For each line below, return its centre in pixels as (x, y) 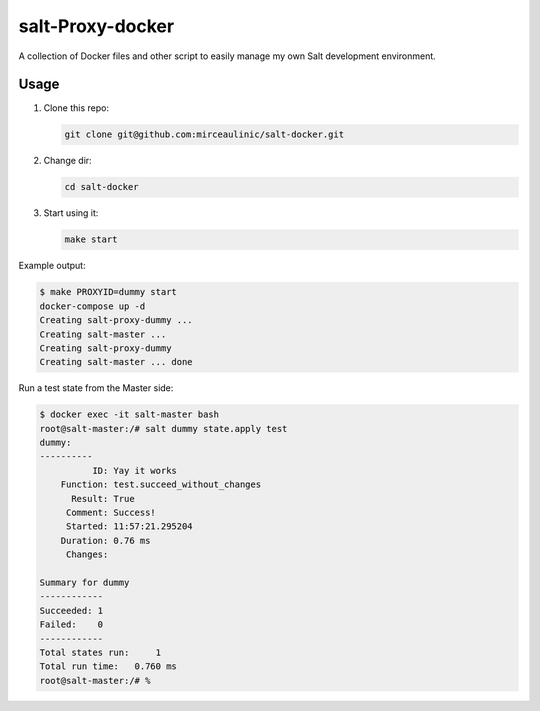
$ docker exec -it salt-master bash (129, 414)
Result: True (103, 498)
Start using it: (71, 213)
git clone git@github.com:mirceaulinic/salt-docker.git (204, 134)
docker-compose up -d (92, 306)
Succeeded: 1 (71, 610)
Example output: (52, 266)
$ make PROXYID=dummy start (108, 292)
